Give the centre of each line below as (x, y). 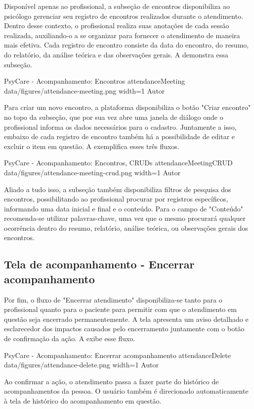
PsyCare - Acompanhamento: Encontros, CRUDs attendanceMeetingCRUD (118, 163)
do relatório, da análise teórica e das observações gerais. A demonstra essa (116, 54)
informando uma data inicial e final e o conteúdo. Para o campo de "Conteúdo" (124, 208)
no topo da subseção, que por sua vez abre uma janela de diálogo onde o (114, 117)
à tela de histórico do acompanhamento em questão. (83, 401)
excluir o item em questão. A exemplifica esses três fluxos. (92, 146)
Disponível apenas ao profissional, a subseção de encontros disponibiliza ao (117, 6)
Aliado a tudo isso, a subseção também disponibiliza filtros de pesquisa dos (118, 189)
